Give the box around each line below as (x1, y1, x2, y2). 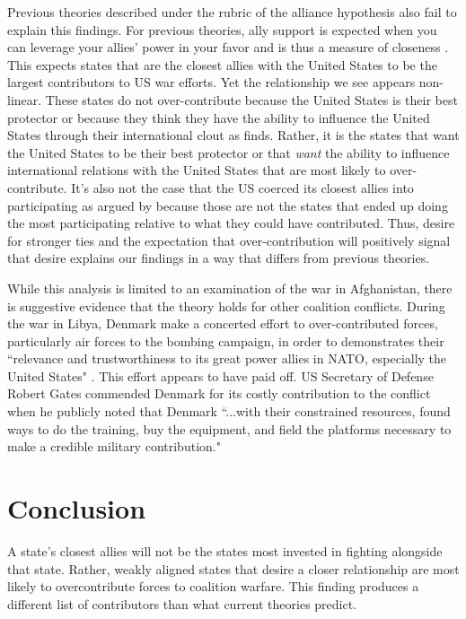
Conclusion (7, 490, 146, 527)
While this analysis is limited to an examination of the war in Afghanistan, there (7, 278, 453, 297)
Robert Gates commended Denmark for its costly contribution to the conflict (7, 384, 431, 403)
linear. (7, 90, 42, 109)
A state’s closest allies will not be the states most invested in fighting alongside (7, 541, 443, 560)
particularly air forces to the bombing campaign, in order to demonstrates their (7, 331, 444, 350)
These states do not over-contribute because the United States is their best (45, 90, 458, 109)
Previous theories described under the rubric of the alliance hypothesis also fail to (7, 3, 457, 21)
